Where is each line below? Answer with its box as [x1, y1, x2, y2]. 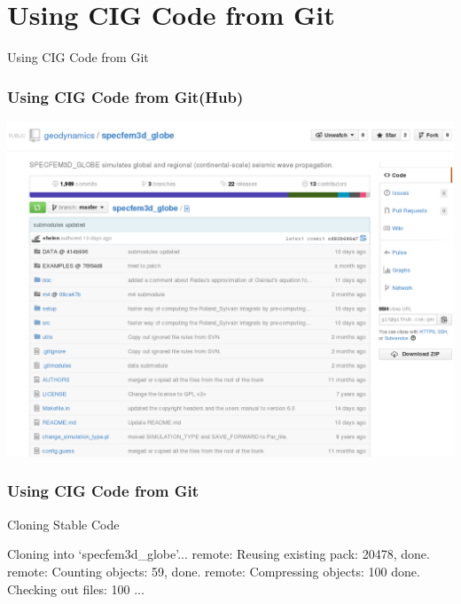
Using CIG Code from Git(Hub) [7, 85, 244, 107]
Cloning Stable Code [7, 514, 120, 533]
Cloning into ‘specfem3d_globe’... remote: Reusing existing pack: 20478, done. [7, 545, 430, 563]
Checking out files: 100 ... [7, 579, 145, 598]
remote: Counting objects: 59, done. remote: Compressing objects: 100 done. [7, 561, 420, 580]
